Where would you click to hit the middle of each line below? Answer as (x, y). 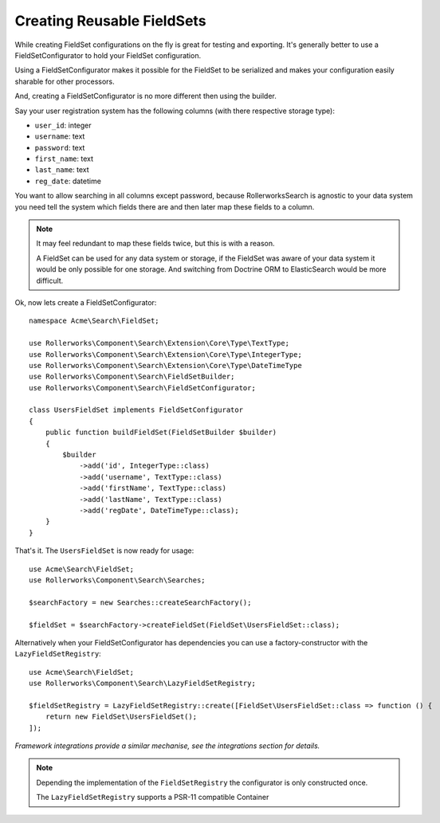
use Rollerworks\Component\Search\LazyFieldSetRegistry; (143, 684)
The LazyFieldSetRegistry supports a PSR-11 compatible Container (153, 798)
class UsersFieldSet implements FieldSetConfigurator (136, 410)
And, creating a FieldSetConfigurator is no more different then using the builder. (145, 96)
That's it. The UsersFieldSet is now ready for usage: (104, 551)
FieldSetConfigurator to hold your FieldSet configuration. (108, 55)
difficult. (50, 280)
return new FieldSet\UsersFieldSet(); (121, 717)
